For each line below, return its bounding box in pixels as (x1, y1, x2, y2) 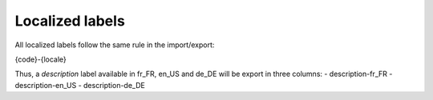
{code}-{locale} (14, 54, 67, 64)
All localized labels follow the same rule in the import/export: (14, 40, 215, 50)
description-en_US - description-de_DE (14, 80, 146, 90)
